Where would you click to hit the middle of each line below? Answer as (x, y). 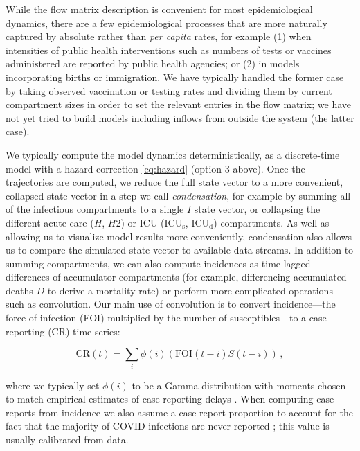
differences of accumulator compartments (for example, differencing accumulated (176, 277)
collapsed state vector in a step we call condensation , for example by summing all (178, 195)
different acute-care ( (50, 222)
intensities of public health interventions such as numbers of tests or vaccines (169, 50)
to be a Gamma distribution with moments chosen (239, 385)
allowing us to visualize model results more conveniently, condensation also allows (179, 236)
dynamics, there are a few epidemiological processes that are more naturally (166, 23)
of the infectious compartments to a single (95, 209)
